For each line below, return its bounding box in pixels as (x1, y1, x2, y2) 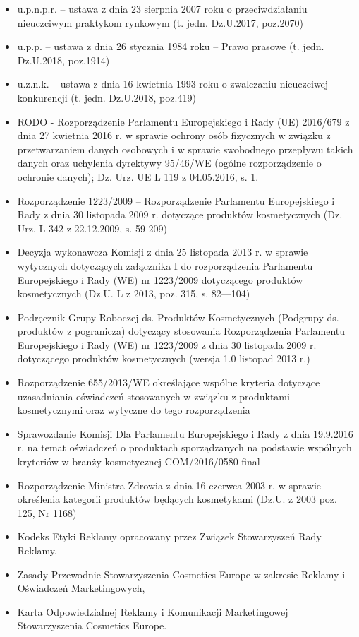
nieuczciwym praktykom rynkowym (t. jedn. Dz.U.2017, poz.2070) (17, 15, 303, 30)
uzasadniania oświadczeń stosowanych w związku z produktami (17, 388, 290, 403)
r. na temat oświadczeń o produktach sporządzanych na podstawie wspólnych (17, 440, 352, 455)
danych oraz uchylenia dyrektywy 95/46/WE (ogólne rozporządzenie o (17, 155, 322, 170)
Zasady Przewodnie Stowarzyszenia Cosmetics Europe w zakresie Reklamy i (17, 566, 346, 581)
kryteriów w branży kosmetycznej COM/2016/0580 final (17, 454, 260, 469)
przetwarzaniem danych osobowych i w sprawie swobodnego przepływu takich (17, 141, 353, 156)
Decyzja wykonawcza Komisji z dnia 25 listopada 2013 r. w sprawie (17, 244, 308, 259)
